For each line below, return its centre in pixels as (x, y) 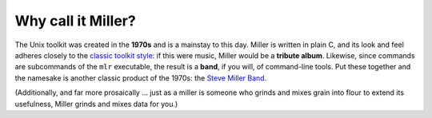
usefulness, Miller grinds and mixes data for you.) (96, 104)
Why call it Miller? (75, 21)
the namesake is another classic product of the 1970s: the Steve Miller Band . (141, 78)
